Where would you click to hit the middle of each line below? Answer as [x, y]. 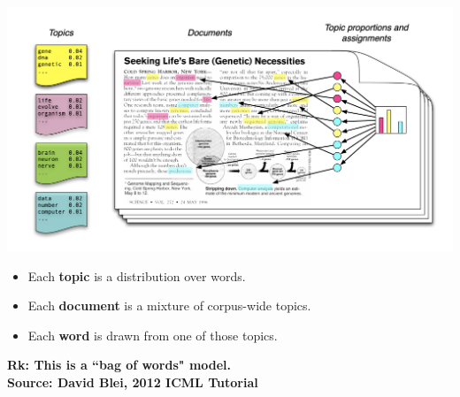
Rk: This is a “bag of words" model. [119, 365]
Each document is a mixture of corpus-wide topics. [169, 305]
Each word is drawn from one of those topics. [153, 335]
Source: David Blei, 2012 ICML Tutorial [133, 382]
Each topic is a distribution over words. [137, 275]
